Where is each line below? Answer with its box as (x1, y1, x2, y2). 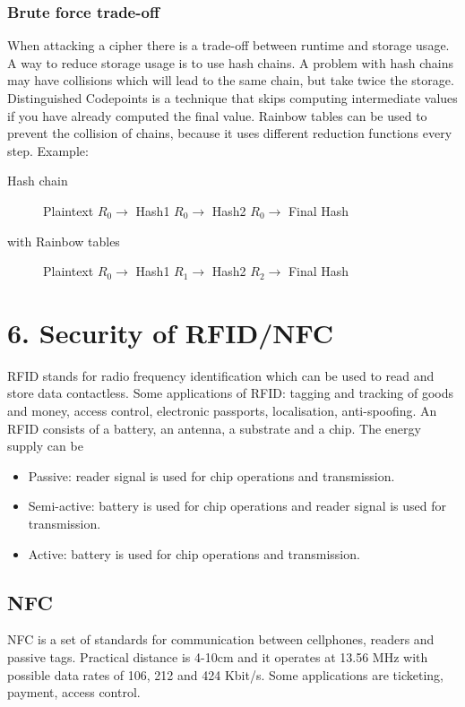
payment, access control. (7, 683, 141, 702)
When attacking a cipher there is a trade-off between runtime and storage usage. (7, 36, 450, 55)
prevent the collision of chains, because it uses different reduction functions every (7, 124, 452, 142)
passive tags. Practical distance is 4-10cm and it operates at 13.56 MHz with (7, 648, 428, 667)
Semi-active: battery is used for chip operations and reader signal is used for (28, 496, 446, 515)
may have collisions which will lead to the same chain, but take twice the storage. (7, 71, 454, 90)
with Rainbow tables (7, 231, 120, 250)
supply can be (7, 436, 83, 455)
